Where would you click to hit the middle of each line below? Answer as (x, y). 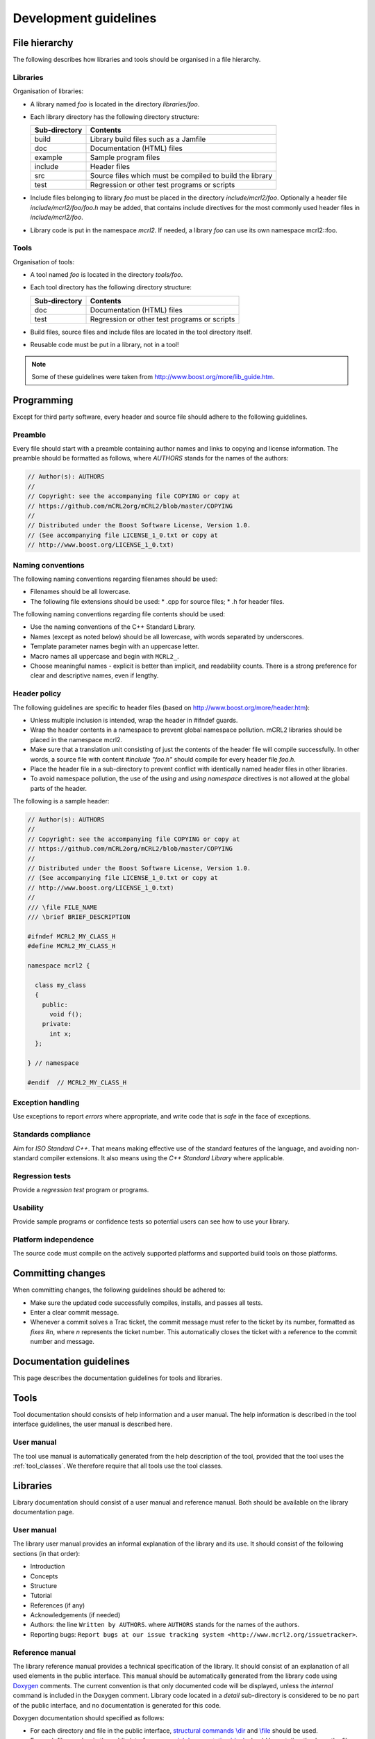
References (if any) (58, 1605)
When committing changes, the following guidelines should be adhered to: (119, 1290)
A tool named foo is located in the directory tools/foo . (107, 275)
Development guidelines (85, 18)
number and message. (62, 1342)
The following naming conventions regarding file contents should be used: (119, 614)
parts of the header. (58, 788)
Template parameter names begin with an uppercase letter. (115, 646)
